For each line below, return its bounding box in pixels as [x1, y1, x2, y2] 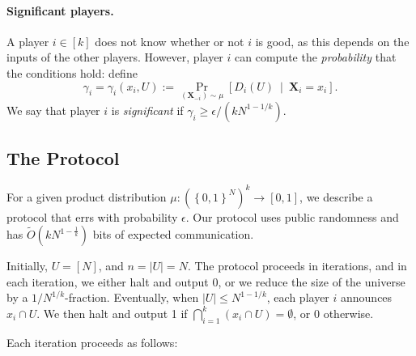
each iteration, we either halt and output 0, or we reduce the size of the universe [6, 273, 405, 290]
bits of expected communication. [92, 226, 254, 243]
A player [6, 32, 49, 49]
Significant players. [6, 2, 114, 19]
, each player [266, 289, 329, 306]
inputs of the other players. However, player [6, 49, 223, 66]
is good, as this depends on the [255, 32, 410, 49]
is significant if [111, 101, 184, 118]
